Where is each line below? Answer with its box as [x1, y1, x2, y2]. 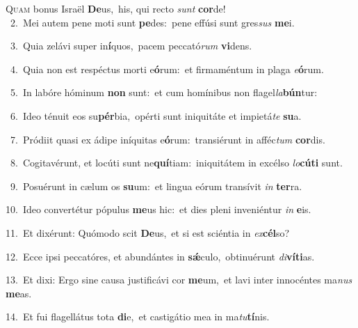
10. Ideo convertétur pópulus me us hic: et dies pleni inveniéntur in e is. [6, 202, 311, 217]
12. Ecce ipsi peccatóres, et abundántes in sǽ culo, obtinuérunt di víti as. [6, 249, 315, 263]
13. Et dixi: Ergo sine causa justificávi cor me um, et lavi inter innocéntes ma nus [6, 272, 352, 287]
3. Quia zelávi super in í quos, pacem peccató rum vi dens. [10, 38, 252, 53]
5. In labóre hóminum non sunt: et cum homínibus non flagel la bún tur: [10, 85, 318, 100]
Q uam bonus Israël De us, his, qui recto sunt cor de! [6, 1, 226, 15]
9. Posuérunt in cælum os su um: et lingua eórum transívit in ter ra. [10, 178, 302, 193]
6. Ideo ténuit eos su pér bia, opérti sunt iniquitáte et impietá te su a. [10, 108, 302, 123]
